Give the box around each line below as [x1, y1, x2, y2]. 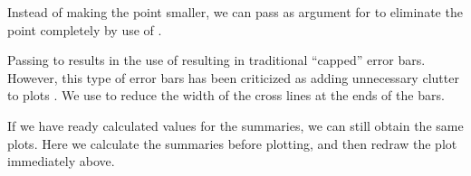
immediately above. [7, 152, 115, 171]
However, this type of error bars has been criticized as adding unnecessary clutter [7, 68, 459, 87]
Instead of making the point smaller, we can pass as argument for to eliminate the [7, 3, 463, 21]
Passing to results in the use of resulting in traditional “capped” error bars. [7, 51, 426, 69]
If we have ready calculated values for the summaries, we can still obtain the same [7, 116, 464, 134]
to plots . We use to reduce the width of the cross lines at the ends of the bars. [7, 86, 445, 105]
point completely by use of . [7, 20, 162, 39]
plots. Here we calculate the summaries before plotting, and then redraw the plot [7, 134, 457, 153]
